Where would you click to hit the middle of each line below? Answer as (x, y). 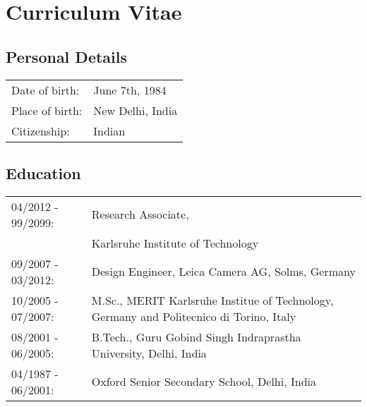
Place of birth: (47, 110)
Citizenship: (41, 130)
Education (43, 172)
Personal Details (67, 56)
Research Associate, (140, 214)
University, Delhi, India (149, 353)
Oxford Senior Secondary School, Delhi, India (204, 382)
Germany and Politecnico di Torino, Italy (194, 316)
